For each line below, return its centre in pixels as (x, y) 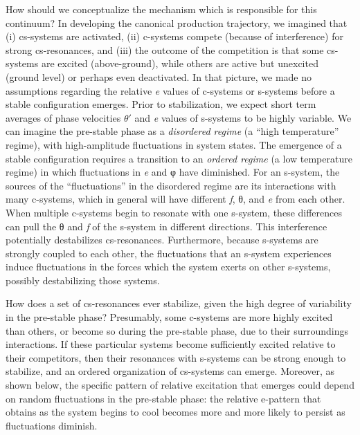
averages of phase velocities (63, 117)
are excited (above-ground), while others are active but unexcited (180, 63)
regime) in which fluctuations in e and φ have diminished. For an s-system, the (173, 172)
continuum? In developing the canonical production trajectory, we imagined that (177, 22)
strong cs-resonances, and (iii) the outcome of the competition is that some (165, 49)
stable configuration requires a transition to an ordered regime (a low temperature (179, 158)
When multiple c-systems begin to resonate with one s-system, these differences (174, 212)
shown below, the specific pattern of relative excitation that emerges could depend (180, 385)
